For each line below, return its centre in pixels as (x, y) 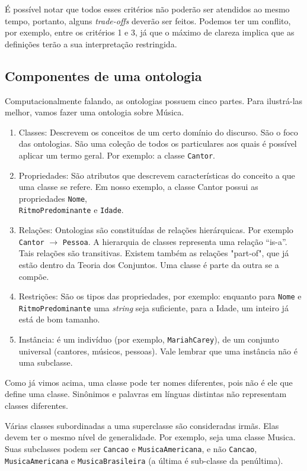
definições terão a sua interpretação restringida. (91, 43)
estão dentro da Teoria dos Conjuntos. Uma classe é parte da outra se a (149, 264)
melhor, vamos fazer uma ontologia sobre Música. (95, 112)
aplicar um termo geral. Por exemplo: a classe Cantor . (117, 155)
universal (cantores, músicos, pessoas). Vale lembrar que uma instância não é (158, 351)
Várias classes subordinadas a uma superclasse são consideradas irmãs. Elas (142, 425)
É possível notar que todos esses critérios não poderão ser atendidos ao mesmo (147, 9)
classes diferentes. (36, 406)
